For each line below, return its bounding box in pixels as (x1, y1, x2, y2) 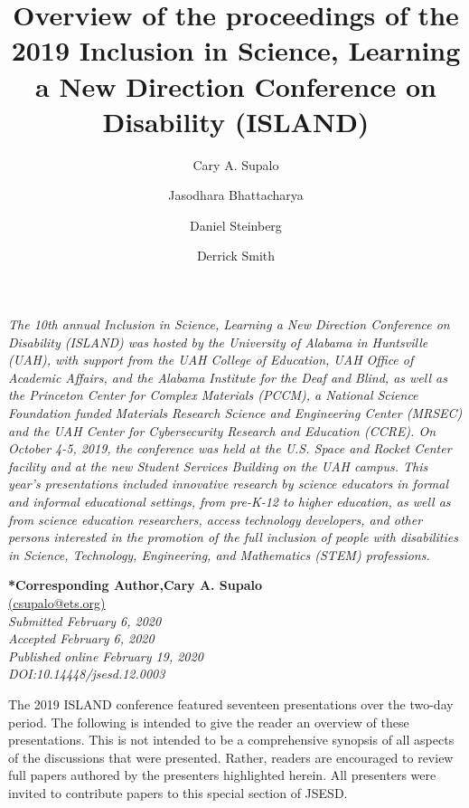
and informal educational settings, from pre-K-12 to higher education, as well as (8, 492, 451, 510)
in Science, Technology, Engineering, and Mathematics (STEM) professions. (8, 545, 430, 564)
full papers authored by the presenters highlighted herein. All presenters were (8, 765, 436, 784)
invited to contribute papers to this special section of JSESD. (8, 783, 348, 802)
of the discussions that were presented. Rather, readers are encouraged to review (8, 747, 454, 766)
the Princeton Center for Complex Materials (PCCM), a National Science (8, 385, 418, 404)
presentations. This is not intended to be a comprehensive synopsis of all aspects (8, 730, 455, 749)
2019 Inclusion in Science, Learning (11, 32, 461, 69)
